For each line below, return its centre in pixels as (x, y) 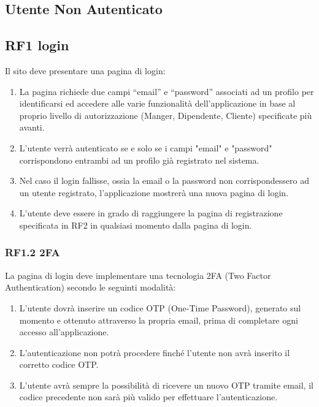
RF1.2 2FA (33, 252)
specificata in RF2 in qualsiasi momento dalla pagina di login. (136, 225)
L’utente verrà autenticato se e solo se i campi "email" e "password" (146, 147)
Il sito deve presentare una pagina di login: (85, 70)
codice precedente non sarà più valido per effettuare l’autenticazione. (148, 397)
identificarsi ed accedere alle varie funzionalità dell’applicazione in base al (157, 103)
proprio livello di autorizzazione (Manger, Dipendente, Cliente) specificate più (166, 115)
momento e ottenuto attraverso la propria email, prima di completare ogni (159, 320)
